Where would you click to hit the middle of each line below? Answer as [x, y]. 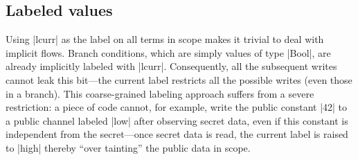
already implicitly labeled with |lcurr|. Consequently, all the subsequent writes [171, 66]
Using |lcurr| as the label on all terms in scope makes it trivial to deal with [165, 39]
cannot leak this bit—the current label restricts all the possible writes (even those [179, 79]
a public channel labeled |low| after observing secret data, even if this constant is [177, 120]
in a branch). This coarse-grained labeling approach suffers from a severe [160, 93]
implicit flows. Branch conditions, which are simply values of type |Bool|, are [168, 52]
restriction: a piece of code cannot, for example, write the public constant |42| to [177, 107]
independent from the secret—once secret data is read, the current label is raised [177, 134]
